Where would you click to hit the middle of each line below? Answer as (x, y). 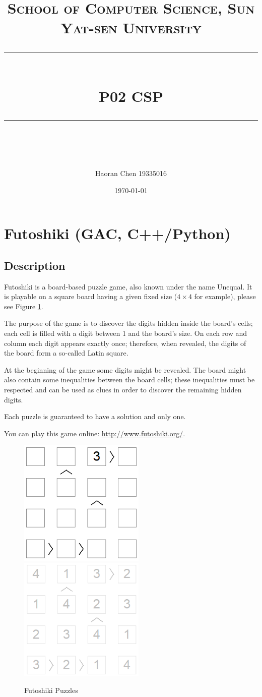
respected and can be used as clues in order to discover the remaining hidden (123, 390)
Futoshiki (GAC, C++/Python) (117, 233)
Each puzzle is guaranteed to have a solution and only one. (95, 416)
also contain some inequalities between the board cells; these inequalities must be (129, 380)
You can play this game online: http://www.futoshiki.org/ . (95, 433)
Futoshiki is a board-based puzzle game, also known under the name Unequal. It (128, 286)
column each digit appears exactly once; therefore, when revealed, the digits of (125, 343)
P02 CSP (131, 96)
